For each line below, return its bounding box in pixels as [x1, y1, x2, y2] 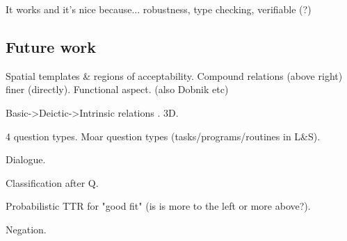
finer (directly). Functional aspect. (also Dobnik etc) [6, 82, 229, 97]
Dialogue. [6, 152, 46, 167]
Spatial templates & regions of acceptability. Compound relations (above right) [6, 68, 343, 83]
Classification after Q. [6, 175, 99, 190]
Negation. [6, 222, 47, 236]
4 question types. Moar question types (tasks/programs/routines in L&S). [6, 128, 321, 143]
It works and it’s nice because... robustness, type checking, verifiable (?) [6, 2, 312, 16]
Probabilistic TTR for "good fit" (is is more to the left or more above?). [6, 199, 311, 213]
